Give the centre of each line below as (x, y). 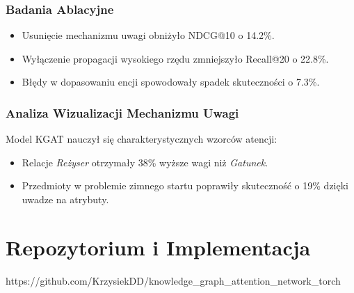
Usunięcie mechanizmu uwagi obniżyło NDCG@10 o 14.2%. (148, 35)
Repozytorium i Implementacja (158, 247)
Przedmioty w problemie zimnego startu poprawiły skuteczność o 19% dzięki (185, 185)
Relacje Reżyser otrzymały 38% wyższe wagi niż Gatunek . (145, 162)
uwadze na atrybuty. (65, 199)
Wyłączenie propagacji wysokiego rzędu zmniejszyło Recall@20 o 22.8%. (175, 58)
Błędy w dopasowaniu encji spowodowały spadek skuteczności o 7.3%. (171, 82)
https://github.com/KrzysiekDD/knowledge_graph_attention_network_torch (173, 280)
